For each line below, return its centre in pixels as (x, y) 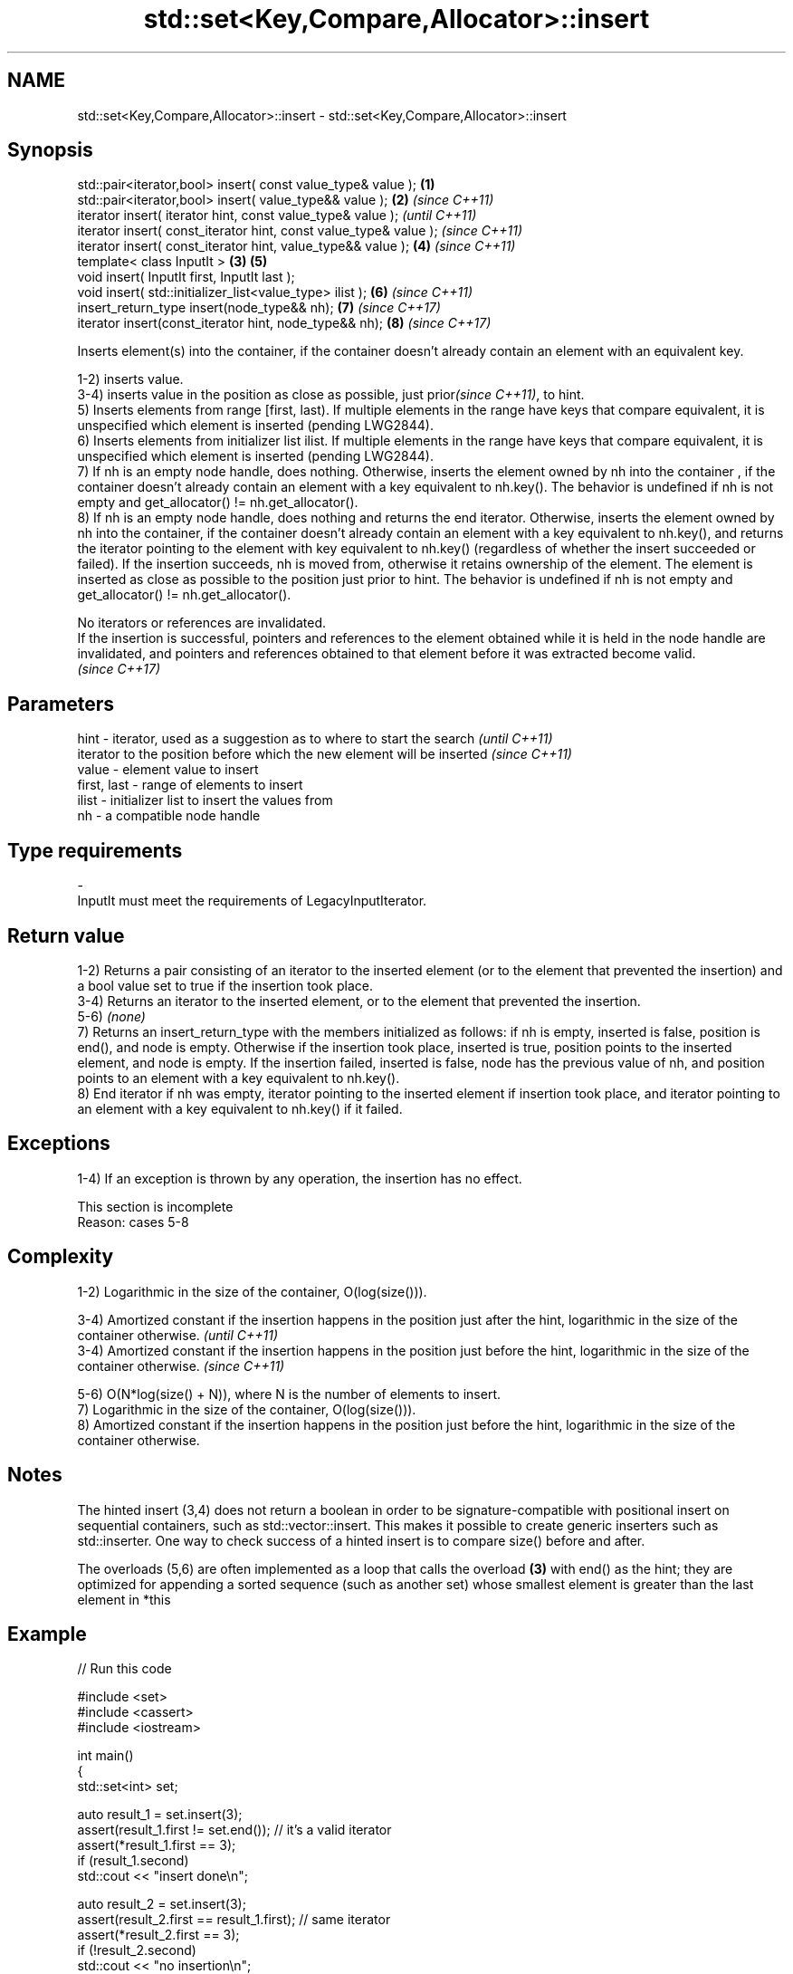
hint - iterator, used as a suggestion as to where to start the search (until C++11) (315, 739)
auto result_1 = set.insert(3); (160, 1815)
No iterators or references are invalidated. (202, 623)
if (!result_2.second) (137, 1950)
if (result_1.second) (133, 1861)
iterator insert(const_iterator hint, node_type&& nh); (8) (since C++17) (284, 323)
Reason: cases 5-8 (133, 1222)
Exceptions (59, 1144)
